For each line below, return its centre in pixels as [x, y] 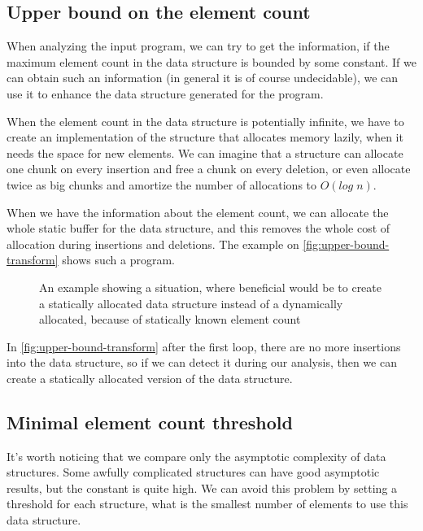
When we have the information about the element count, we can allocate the [198, 212]
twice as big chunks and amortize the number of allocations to [162, 184]
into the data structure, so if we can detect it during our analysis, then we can [202, 362]
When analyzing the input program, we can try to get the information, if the [198, 46]
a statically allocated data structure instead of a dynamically [191, 303]
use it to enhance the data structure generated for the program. [165, 93]
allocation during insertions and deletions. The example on [153, 244]
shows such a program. [118, 260]
